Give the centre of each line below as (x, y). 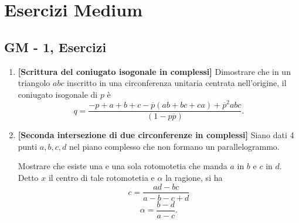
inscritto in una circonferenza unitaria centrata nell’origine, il (177, 83)
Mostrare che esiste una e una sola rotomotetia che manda (123, 166)
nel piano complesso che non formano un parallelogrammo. (174, 146)
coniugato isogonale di (58, 94)
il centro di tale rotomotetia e (101, 177)
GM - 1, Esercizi (55, 47)
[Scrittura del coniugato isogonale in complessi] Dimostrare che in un (154, 71)
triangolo (34, 83)
